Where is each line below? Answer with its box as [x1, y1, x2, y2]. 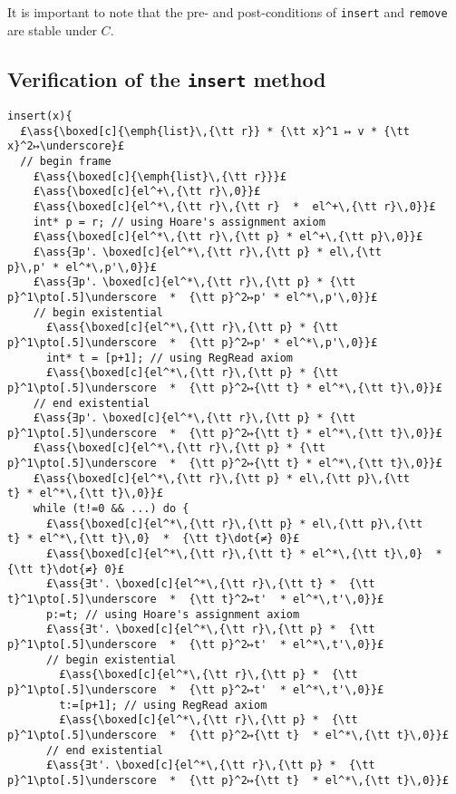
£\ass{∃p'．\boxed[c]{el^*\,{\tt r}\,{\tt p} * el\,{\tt [33, 245, 382, 258]
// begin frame [20, 155, 112, 168]
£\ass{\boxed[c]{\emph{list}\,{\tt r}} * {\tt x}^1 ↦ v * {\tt [20, 124, 410, 138]
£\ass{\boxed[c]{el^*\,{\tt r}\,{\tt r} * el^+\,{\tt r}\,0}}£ [33, 199, 436, 213]
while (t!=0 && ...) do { [33, 502, 189, 516]
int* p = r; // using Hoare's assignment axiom [33, 215, 325, 228]
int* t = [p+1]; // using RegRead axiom [45, 351, 293, 364]
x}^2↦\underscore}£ [7, 140, 124, 153]
